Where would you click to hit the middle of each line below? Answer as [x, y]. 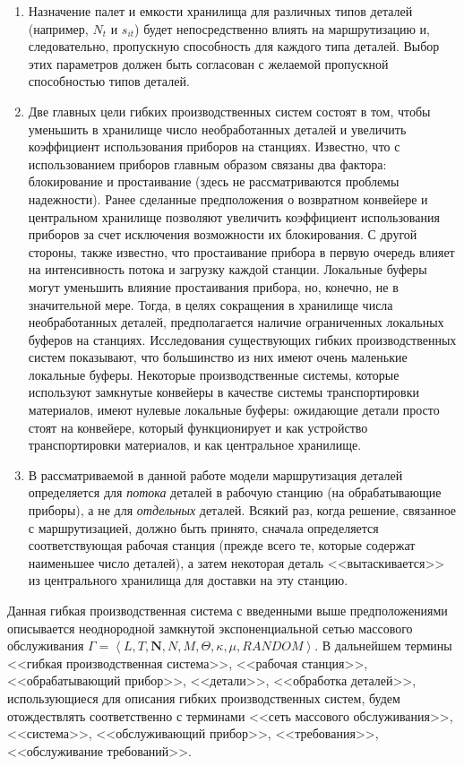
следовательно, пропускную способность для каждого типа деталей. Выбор [234, 46]
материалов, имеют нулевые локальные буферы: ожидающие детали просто [234, 410]
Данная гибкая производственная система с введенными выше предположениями [228, 610]
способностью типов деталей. [109, 81]
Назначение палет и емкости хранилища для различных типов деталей [220, 11]
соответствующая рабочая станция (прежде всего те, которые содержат [222, 545]
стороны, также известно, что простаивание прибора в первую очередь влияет [241, 251]
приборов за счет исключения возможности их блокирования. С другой [223, 234]
